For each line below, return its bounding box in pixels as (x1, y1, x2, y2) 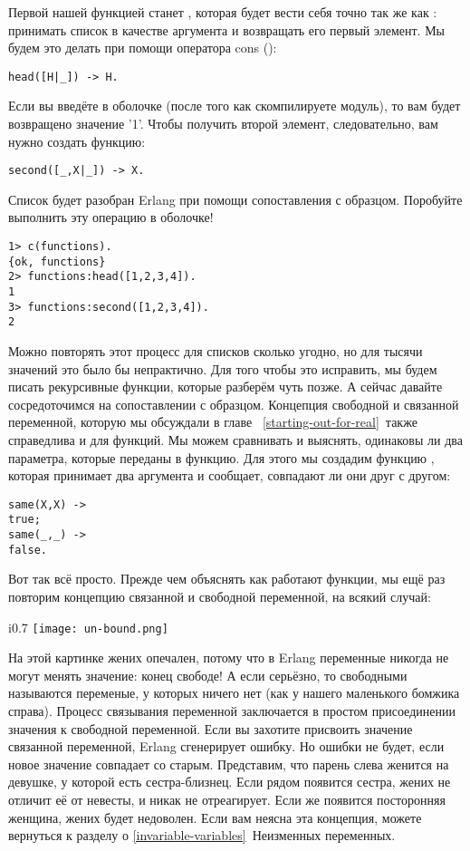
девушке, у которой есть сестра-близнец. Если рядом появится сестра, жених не (8, 772, 451, 791)
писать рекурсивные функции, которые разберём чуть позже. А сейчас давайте (8, 377, 443, 396)
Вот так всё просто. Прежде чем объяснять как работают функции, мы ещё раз (8, 569, 446, 588)
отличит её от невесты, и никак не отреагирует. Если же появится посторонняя (8, 789, 446, 808)
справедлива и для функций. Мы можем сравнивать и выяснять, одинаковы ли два (8, 430, 463, 449)
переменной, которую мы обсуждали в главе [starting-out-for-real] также (8, 412, 417, 431)
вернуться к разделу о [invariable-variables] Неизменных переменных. (8, 826, 396, 845)
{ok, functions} (8, 255, 106, 268)
